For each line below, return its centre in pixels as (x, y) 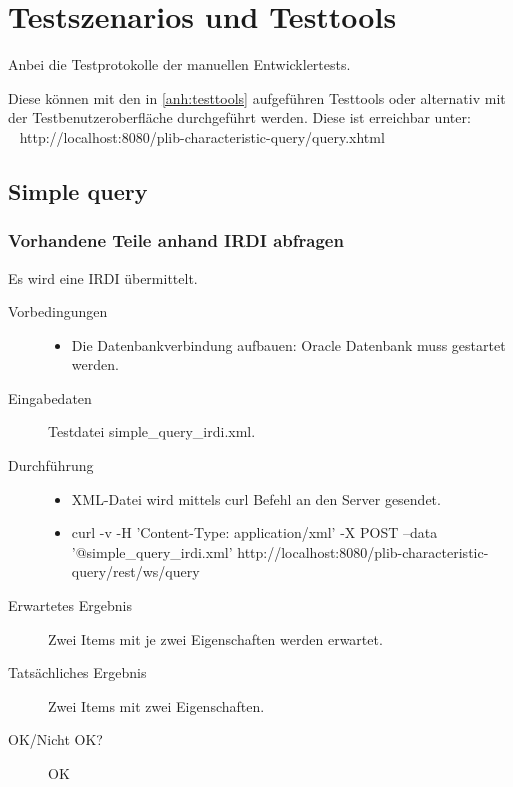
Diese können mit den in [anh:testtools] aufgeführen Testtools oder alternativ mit (257, 97)
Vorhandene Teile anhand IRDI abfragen (176, 240)
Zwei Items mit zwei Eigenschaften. (156, 705)
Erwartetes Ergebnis (70, 605)
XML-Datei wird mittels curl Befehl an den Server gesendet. (256, 498)
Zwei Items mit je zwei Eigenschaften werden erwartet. (215, 638)
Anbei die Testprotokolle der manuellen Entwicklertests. (179, 64)
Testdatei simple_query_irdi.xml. (152, 431)
